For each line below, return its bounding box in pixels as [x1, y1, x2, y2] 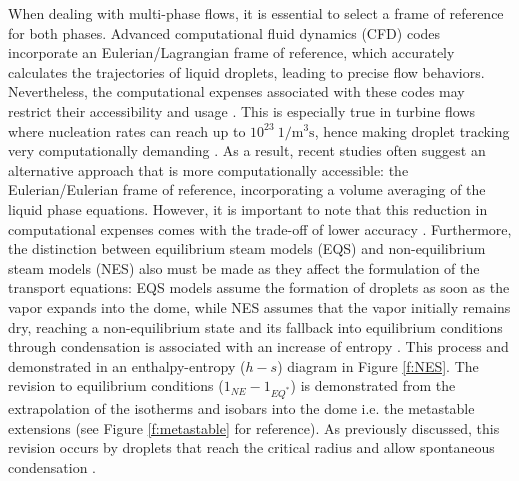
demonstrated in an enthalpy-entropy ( [8, 355, 246, 376]
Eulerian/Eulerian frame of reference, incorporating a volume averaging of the [8, 179, 486, 200]
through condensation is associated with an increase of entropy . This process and [8, 336, 509, 357]
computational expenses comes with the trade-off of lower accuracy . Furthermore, [8, 218, 512, 239]
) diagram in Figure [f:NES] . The [277, 355, 479, 376]
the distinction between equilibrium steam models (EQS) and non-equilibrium [8, 238, 486, 259]
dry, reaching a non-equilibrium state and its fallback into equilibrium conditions [8, 316, 503, 337]
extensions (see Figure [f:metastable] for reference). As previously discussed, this [8, 417, 500, 438]
